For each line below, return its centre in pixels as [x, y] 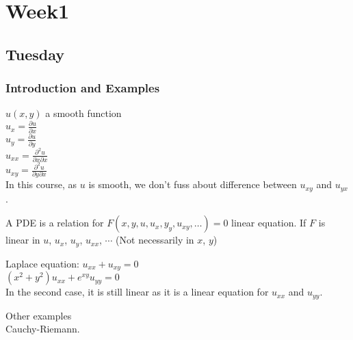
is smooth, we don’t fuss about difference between [193, 184]
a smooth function [83, 113]
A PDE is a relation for [55, 223]
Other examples [39, 315]
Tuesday [35, 54]
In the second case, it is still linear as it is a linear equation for [137, 292]
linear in [23, 240]
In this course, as [41, 184]
